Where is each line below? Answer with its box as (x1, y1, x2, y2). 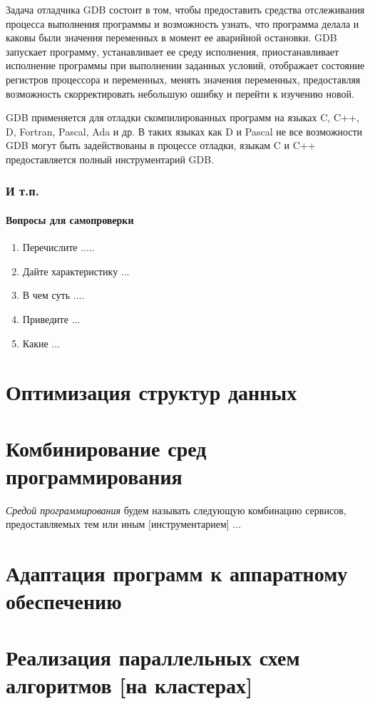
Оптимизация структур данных (6, 377, 297, 407)
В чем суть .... (22, 287, 85, 302)
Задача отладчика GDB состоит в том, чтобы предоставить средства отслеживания (6, 2, 365, 16)
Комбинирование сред (6, 433, 207, 462)
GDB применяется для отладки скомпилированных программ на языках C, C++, (6, 110, 359, 125)
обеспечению (6, 586, 122, 616)
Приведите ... (22, 311, 81, 326)
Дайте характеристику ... (22, 263, 130, 278)
